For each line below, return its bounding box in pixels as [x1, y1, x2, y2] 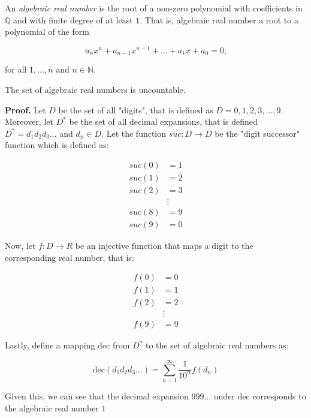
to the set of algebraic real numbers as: [146, 339, 289, 351]
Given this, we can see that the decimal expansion [5, 390, 189, 402]
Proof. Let [5, 103, 46, 116]
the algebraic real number [5, 401, 99, 414]
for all [5, 63, 27, 76]
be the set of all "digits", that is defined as [58, 103, 213, 116]
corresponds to [252, 390, 306, 402]
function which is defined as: [5, 139, 109, 151]
